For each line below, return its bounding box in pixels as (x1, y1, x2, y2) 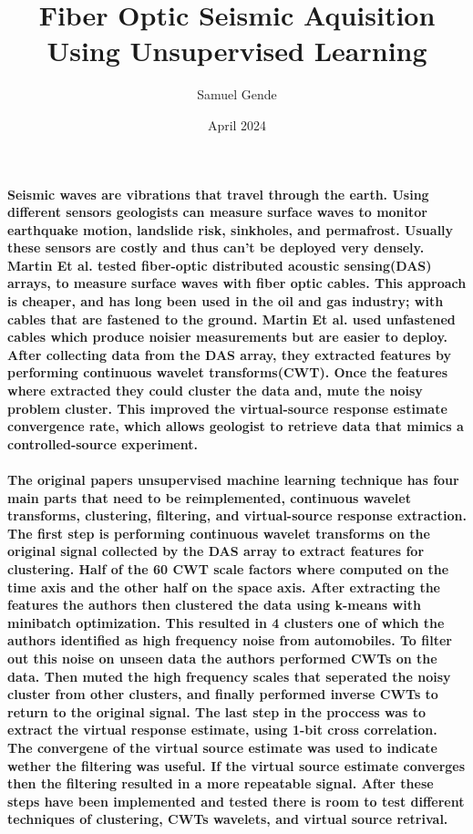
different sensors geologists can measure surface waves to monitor (7, 202, 427, 221)
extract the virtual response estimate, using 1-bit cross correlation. (7, 720, 437, 739)
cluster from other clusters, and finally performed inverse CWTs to (7, 685, 438, 704)
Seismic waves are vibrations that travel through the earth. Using (7, 184, 429, 203)
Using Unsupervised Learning (46, 32, 427, 69)
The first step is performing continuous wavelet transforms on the (7, 523, 430, 542)
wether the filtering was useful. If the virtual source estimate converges (7, 756, 466, 775)
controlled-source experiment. (7, 434, 198, 453)
